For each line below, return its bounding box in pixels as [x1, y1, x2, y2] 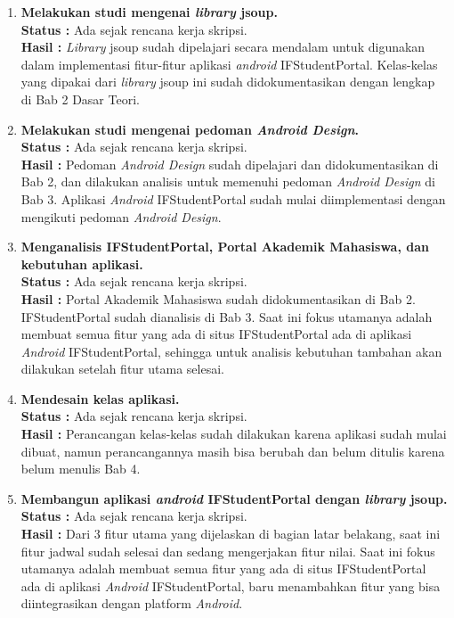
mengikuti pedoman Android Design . [20, 207, 222, 226]
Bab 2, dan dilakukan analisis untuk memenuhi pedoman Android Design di [20, 172, 435, 191]
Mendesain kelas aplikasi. [20, 389, 180, 408]
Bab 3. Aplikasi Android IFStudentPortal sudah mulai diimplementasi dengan [20, 189, 446, 208]
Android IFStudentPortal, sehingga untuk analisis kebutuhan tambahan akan [20, 342, 442, 360]
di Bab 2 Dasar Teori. [20, 89, 140, 108]
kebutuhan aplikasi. [20, 254, 143, 273]
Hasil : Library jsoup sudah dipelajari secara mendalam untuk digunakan [20, 37, 426, 56]
